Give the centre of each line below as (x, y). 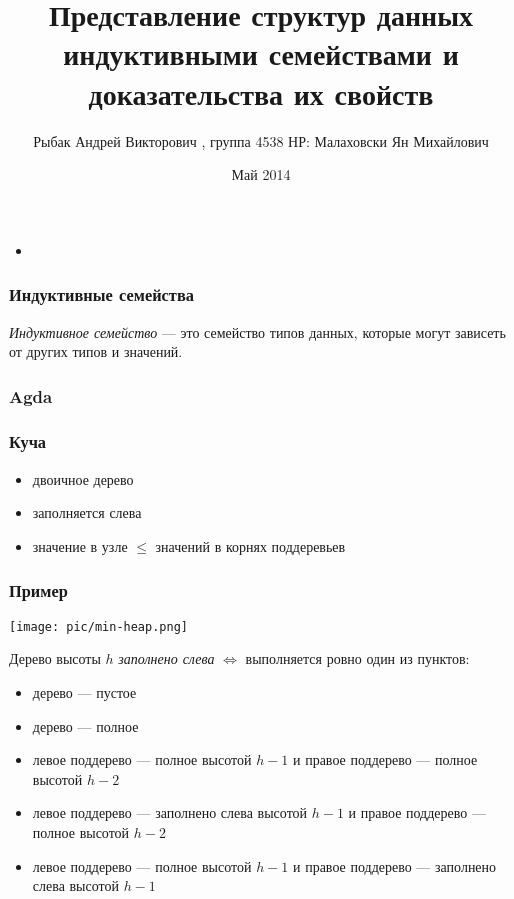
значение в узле (80, 545)
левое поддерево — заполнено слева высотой (170, 812)
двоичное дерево (83, 478)
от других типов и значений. (96, 351)
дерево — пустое (84, 692)
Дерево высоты (55, 658)
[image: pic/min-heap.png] (98, 626)
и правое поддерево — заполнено (395, 865)
